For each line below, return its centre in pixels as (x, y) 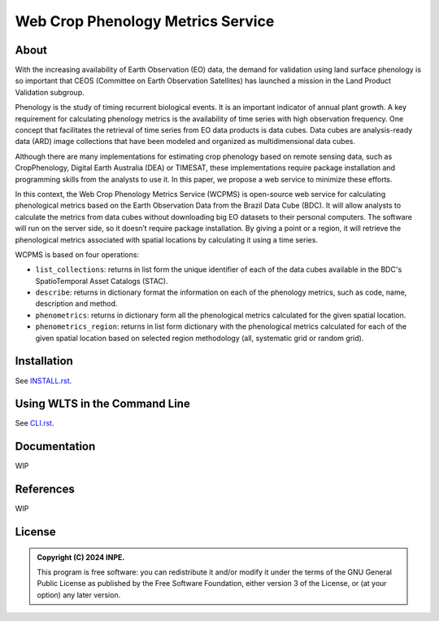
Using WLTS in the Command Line (102, 404)
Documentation (55, 446)
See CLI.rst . (35, 423)
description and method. (76, 304)
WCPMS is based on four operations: (77, 254)
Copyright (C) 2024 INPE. (81, 557)
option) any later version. (79, 595)
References (45, 490)
